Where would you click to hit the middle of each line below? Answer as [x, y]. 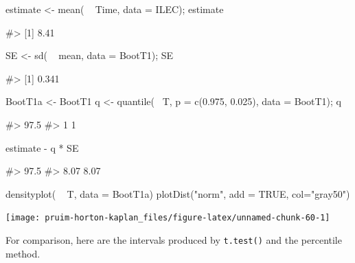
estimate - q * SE [42, 147]
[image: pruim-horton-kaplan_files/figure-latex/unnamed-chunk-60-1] [168, 218]
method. [23, 253]
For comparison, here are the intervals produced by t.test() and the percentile [174, 240]
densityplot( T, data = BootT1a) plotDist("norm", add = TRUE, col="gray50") [178, 193]
